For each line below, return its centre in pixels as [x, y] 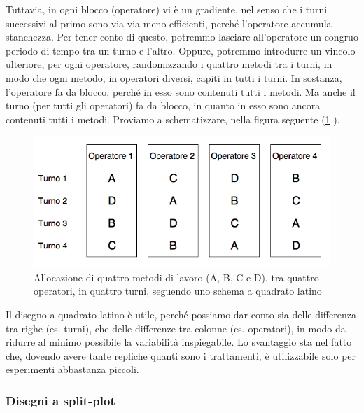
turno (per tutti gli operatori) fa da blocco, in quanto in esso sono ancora [163, 105]
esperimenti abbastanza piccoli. [72, 369]
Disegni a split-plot [61, 400]
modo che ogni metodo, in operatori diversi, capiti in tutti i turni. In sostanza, [174, 77]
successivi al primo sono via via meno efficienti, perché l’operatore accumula [169, 23]
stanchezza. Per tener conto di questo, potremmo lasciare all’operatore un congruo [182, 37]
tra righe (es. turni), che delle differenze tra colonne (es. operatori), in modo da [176, 328]
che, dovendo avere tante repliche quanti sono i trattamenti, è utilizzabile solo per [181, 355]
